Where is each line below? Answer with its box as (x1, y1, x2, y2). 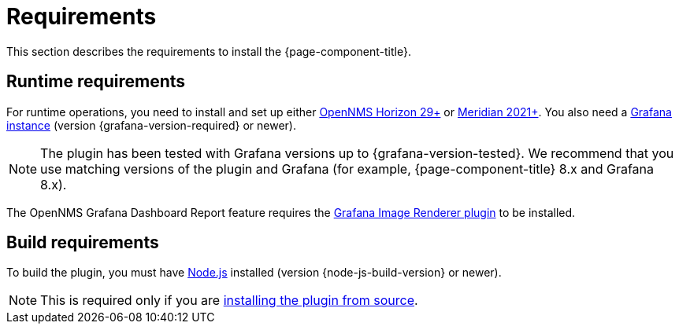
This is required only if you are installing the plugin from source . (40, 292, 418, 309)
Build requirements (6, 233, 159, 253)
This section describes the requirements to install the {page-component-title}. (6, 44, 411, 58)
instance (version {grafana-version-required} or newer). (6, 118, 296, 132)
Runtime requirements (6, 71, 186, 92)
